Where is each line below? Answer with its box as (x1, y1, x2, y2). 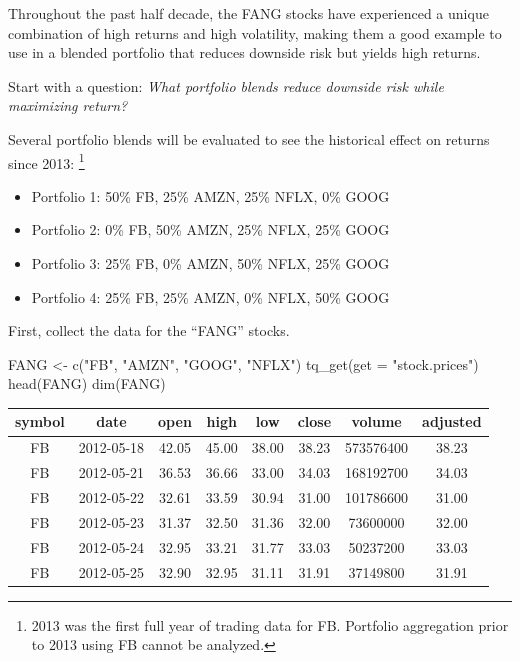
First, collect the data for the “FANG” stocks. (8, 320, 290, 341)
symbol (15, 411, 65, 432)
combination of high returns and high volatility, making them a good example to (8, 22, 502, 43)
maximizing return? (8, 95, 128, 116)
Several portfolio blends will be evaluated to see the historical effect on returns (8, 128, 490, 149)
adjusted (422, 411, 482, 432)
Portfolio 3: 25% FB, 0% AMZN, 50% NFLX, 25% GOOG (31, 253, 390, 273)
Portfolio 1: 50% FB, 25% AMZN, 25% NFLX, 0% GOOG (31, 185, 390, 206)
